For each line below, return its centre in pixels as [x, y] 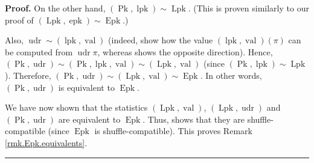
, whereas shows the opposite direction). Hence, [185, 51]
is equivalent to [86, 87]
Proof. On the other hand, [55, 8]
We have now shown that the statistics [76, 107]
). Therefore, [28, 75]
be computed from [39, 51]
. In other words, [231, 75]
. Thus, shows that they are [194, 119]
